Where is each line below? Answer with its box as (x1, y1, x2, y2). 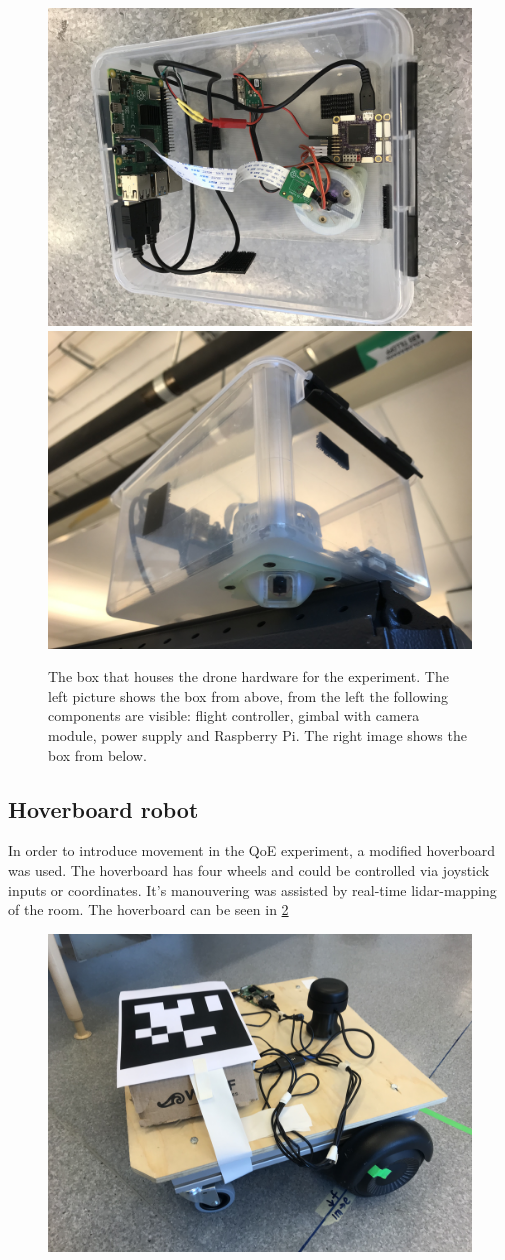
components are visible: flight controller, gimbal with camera (48, 705, 420, 726)
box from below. (48, 744, 147, 765)
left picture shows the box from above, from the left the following (48, 685, 449, 706)
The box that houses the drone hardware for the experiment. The (48, 666, 449, 687)
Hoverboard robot (8, 793, 199, 824)
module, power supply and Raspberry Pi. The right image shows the (48, 724, 467, 745)
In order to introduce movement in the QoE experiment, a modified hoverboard (8, 840, 495, 861)
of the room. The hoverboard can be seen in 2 (8, 899, 289, 920)
